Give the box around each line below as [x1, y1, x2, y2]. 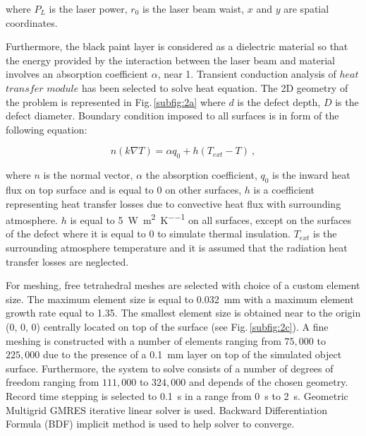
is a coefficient [253, 182, 315, 196]
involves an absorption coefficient [6, 66, 149, 81]
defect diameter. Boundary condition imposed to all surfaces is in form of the [6, 108, 339, 123]
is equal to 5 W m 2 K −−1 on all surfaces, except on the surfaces [70, 211, 351, 227]
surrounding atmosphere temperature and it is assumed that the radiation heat [6, 240, 348, 254]
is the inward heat [272, 167, 350, 182]
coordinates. [6, 15, 58, 30]
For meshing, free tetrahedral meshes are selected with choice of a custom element [6, 278, 360, 293]
